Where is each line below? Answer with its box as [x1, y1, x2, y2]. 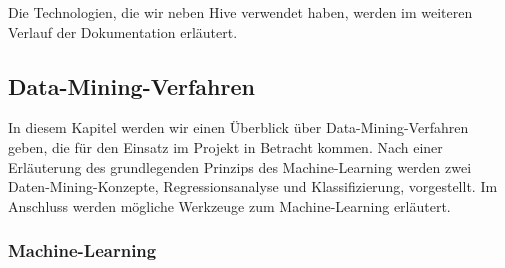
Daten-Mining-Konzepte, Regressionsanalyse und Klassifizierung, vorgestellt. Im [8, 176, 498, 197]
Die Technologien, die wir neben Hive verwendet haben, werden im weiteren [8, 2, 473, 22]
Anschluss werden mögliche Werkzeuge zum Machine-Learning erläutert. [8, 195, 451, 216]
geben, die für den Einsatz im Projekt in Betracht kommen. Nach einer [8, 136, 443, 157]
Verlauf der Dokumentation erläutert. [8, 21, 238, 42]
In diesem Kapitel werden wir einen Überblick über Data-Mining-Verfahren [8, 117, 469, 138]
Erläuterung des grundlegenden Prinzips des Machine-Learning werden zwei [8, 156, 472, 177]
